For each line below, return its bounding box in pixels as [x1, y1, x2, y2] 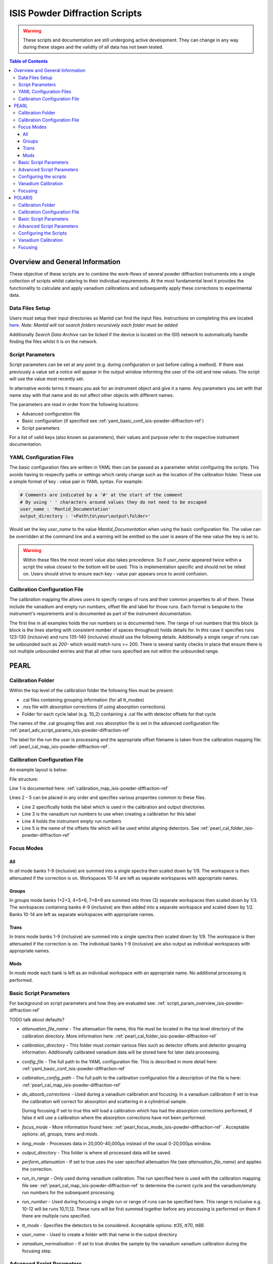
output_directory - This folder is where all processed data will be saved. [22, 1150, 171, 1155]
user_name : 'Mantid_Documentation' [20, 506, 111, 512]
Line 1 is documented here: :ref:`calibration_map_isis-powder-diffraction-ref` [9, 785, 169, 791]
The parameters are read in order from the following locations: [9, 401, 139, 408]
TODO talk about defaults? [9, 1016, 65, 1022]
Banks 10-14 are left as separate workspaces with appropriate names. [9, 911, 155, 917]
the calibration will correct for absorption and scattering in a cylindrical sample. [22, 1098, 187, 1104]
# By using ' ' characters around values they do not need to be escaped [20, 499, 207, 505]
